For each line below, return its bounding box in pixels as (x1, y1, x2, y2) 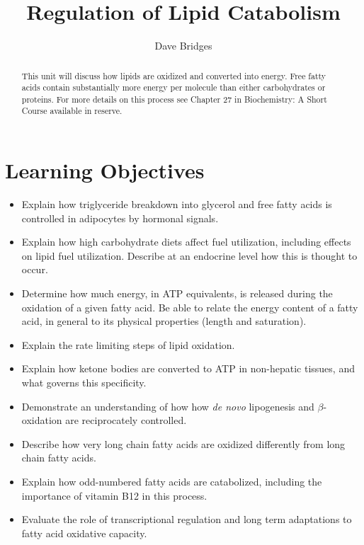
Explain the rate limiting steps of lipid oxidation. (21, 337, 235, 352)
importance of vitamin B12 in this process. (21, 488, 207, 503)
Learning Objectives (5, 156, 205, 185)
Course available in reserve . (21, 105, 123, 117)
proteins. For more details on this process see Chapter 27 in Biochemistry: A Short (21, 93, 327, 105)
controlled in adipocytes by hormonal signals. (21, 210, 219, 225)
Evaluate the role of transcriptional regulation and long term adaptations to (21, 512, 352, 527)
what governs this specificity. (21, 375, 147, 390)
